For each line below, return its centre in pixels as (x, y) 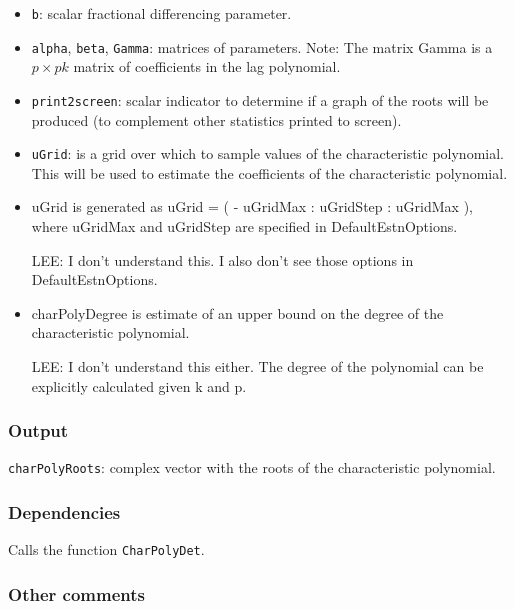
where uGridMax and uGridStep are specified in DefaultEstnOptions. (244, 226)
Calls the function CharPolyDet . (106, 549)
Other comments (76, 593)
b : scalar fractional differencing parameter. (161, 13)
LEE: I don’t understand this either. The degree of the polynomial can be (257, 365)
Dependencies (64, 511)
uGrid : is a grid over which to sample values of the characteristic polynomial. (267, 153)
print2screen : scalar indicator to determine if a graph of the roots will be (260, 99)
